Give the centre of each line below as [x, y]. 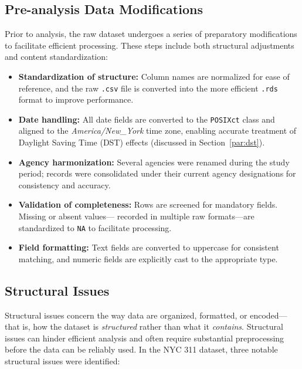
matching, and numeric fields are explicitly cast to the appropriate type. [148, 258]
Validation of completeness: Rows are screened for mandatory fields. [148, 204]
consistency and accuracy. [65, 184]
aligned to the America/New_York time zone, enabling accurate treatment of [157, 131]
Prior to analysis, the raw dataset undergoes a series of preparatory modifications [151, 34]
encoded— [269, 315]
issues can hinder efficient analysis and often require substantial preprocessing [145, 338]
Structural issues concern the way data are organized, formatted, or [126, 315]
